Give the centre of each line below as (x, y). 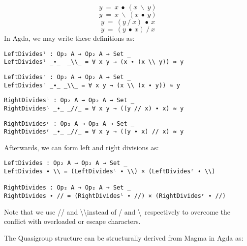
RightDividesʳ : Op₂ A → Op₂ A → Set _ (69, 123)
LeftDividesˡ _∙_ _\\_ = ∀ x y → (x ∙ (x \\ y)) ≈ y (94, 62)
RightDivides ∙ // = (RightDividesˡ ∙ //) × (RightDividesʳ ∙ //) (115, 196)
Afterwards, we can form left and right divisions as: (81, 147)
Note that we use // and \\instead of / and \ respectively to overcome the (117, 211)
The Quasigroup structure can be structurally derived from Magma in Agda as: (124, 237)
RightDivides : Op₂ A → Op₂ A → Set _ (67, 188)
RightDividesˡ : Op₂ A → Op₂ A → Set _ (69, 100)
